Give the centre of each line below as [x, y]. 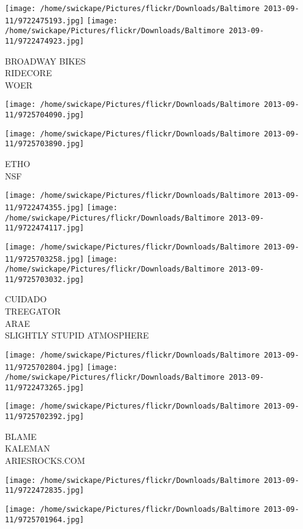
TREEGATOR [33, 311]
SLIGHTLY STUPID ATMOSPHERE [77, 335]
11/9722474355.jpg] [44, 207]
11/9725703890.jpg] [44, 144]
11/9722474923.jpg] [44, 41]
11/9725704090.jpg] [44, 115]
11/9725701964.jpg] [44, 519]
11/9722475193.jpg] [44, 21]
